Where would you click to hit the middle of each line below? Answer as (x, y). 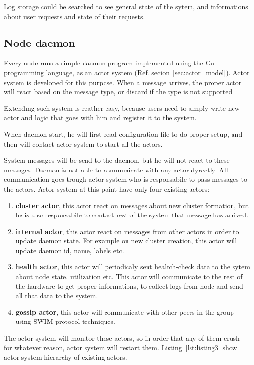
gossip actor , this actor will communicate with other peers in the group (125, 311)
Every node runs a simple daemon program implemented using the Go (109, 63)
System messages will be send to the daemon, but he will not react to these (117, 160)
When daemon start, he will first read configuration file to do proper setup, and (123, 134)
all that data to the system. (57, 295)
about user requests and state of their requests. (74, 16)
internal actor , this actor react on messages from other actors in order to (127, 231)
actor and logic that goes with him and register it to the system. (100, 118)
